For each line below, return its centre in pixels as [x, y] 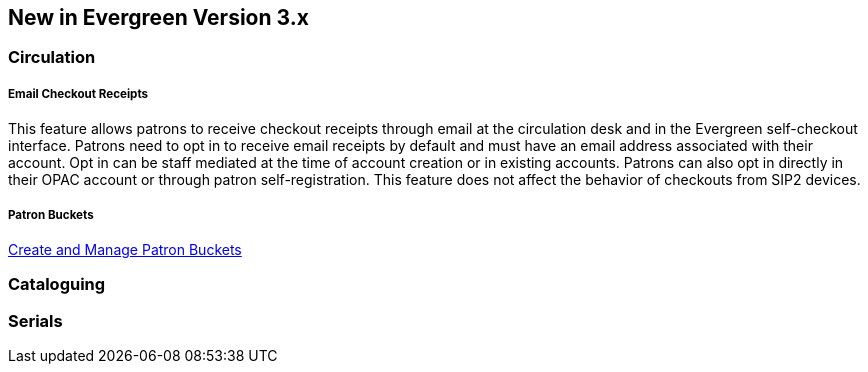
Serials [35, 320]
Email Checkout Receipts [78, 93]
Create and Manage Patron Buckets [125, 249]
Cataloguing [57, 284]
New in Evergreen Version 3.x [158, 17]
